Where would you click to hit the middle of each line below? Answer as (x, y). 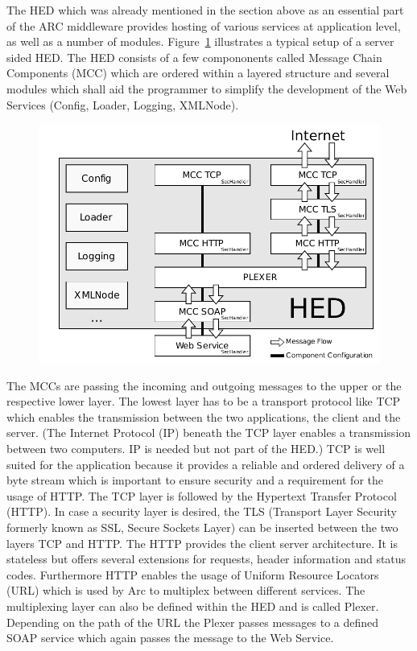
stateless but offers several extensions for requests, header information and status (206, 559)
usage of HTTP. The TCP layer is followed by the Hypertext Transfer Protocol (202, 495)
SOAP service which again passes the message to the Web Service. (170, 638)
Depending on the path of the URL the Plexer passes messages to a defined (193, 622)
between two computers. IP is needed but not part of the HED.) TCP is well (196, 449)
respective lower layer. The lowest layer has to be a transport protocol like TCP (204, 401)
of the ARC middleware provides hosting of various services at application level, (204, 25)
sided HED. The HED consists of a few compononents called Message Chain (194, 57)
